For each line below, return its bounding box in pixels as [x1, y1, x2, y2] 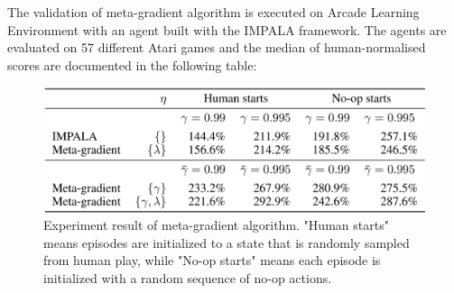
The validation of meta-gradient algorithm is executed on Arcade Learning [7, 3, 420, 21]
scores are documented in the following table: [7, 55, 257, 74]
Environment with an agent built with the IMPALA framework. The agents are [7, 20, 447, 39]
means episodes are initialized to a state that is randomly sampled [43, 233, 410, 252]
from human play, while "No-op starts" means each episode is [43, 251, 381, 270]
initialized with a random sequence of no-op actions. [43, 268, 332, 287]
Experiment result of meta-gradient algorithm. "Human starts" [43, 215, 389, 234]
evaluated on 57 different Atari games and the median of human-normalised [7, 38, 426, 57]
